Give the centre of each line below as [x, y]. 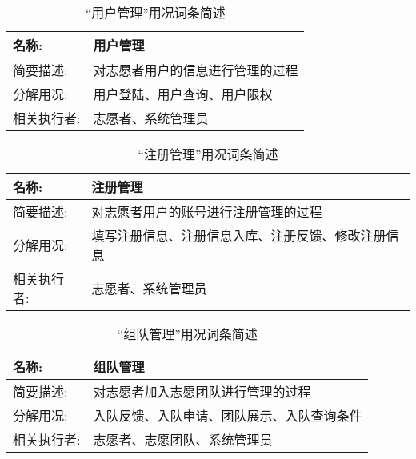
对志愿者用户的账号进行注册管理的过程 [207, 212]
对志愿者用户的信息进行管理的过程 [196, 70]
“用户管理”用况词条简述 [155, 12]
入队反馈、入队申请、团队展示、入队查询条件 [228, 415]
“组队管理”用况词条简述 [187, 334]
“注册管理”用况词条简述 [208, 154]
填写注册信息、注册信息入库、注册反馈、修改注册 [239, 235]
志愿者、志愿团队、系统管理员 [183, 439]
